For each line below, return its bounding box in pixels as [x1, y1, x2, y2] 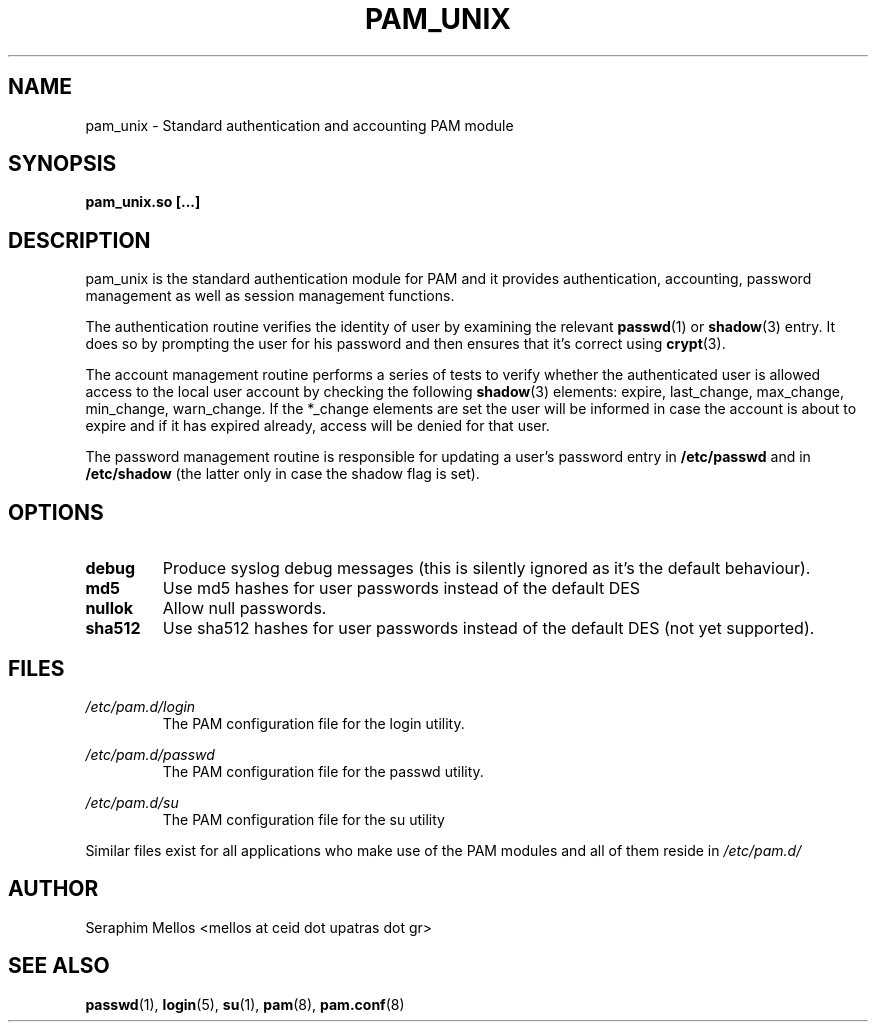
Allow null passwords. [162, 598, 327, 619]
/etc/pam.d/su [85, 793, 179, 811]
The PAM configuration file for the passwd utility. [162, 762, 484, 780]
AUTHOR [8, 876, 99, 902]
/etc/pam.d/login [85, 697, 196, 715]
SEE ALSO [8, 953, 110, 979]
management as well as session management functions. [85, 287, 455, 305]
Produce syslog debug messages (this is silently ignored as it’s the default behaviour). [162, 558, 811, 579]
